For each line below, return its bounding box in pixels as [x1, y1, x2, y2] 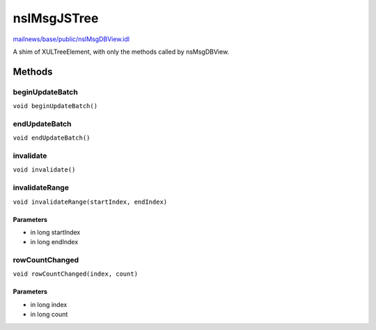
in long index [30, 300, 68, 308]
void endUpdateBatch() [13, 134, 91, 142]
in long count [30, 310, 68, 319]
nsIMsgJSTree [13, 10, 99, 26]
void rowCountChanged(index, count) [13, 270, 139, 278]
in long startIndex [30, 227, 81, 237]
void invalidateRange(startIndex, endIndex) [13, 197, 168, 206]
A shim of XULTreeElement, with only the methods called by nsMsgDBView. [13, 47, 230, 56]
